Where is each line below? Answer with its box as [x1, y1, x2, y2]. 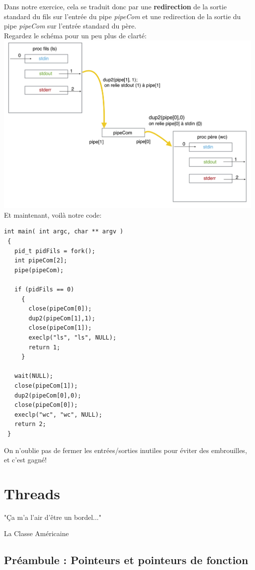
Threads [4, 483, 60, 503]
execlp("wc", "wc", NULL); [14, 411, 102, 418]
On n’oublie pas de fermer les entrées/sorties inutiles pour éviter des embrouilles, [4, 445, 247, 455]
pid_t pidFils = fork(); [14, 247, 96, 255]
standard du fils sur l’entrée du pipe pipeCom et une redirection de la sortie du [4, 11, 241, 21]
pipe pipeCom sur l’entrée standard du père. [4, 21, 136, 31]
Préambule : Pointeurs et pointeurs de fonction [4, 552, 249, 568]
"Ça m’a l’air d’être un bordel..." [4, 512, 102, 522]
